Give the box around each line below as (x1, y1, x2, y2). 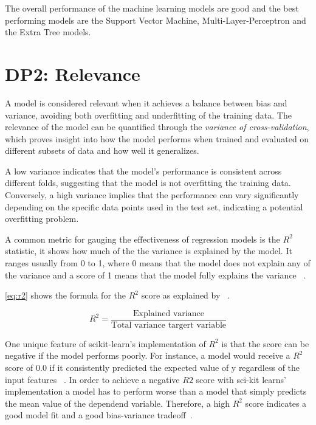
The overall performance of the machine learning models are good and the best (5, 2, 299, 14)
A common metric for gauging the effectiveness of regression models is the (5, 232, 280, 245)
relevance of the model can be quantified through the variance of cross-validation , (5, 120, 309, 133)
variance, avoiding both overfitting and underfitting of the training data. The (5, 108, 292, 121)
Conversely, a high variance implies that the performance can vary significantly (5, 188, 299, 201)
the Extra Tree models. (5, 26, 91, 38)
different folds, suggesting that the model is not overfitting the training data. (5, 176, 291, 189)
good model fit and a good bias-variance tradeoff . (5, 409, 193, 421)
